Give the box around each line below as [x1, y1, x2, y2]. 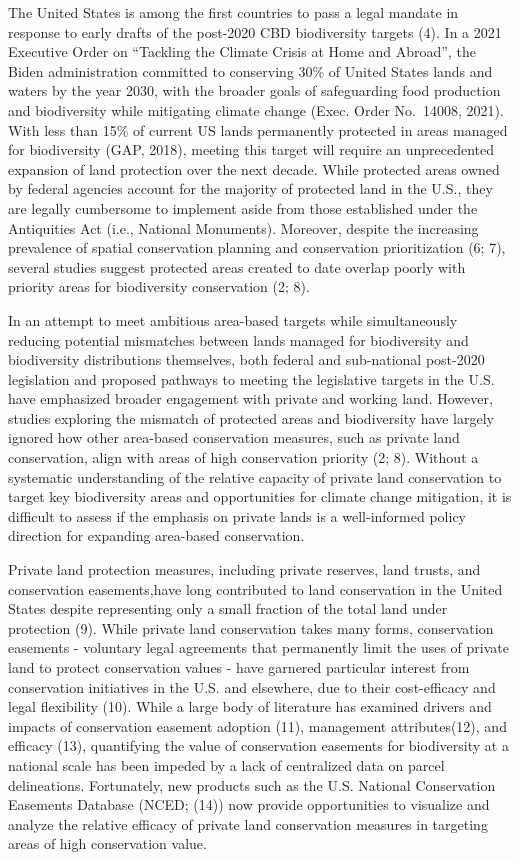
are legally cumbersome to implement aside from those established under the [8, 197, 478, 218]
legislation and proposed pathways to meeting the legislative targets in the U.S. [8, 368, 495, 389]
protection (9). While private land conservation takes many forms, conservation [8, 617, 494, 638]
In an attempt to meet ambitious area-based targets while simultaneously [8, 309, 458, 330]
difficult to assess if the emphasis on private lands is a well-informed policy [8, 505, 466, 526]
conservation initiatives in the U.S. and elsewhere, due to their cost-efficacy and [8, 676, 496, 697]
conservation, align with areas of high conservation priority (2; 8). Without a [8, 447, 479, 468]
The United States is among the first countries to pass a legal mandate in [8, 2, 459, 22]
